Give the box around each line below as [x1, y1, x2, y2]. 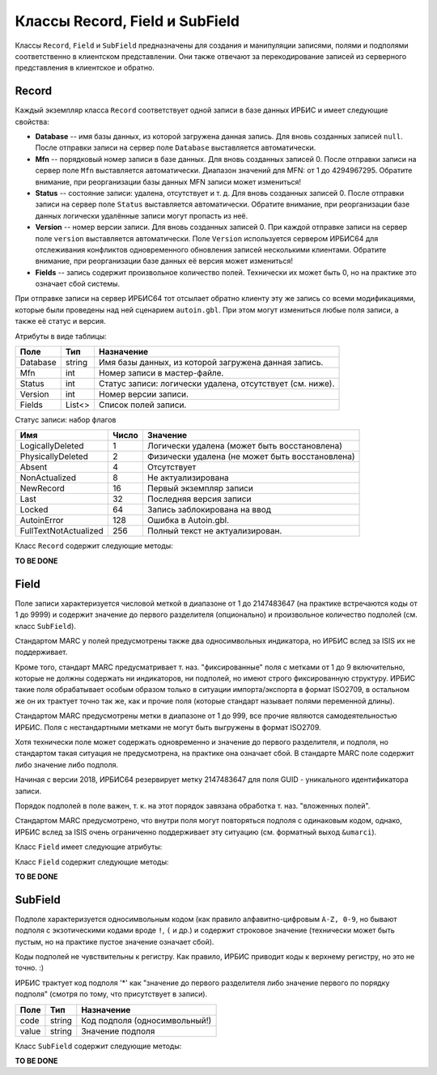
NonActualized [19, 472, 77, 483]
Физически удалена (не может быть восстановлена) [146, 451, 355, 462]
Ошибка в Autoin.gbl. [146, 515, 230, 526]
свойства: [15, 117, 50, 126]
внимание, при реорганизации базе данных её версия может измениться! [35, 256, 293, 266]
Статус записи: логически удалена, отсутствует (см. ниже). [98, 378, 335, 389]
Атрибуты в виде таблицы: [15, 331, 107, 341]
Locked [19, 504, 49, 516]
